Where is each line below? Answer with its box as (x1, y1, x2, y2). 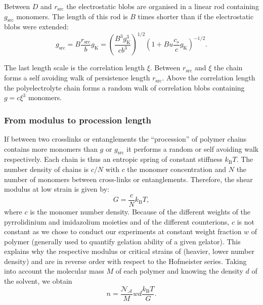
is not (237, 216, 254, 227)
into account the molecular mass (4, 266, 104, 276)
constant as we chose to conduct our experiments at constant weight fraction (4, 226, 242, 237)
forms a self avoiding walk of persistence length (4, 72, 150, 83)
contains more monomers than (4, 143, 98, 154)
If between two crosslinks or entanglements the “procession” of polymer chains (4, 134, 247, 144)
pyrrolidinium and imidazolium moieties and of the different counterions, (4, 216, 230, 227)
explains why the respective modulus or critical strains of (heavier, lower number (4, 246, 254, 256)
